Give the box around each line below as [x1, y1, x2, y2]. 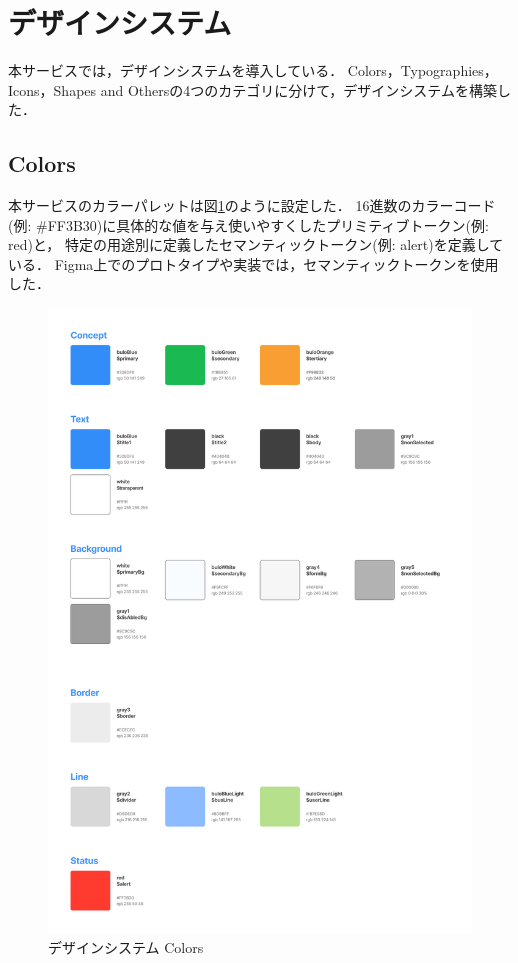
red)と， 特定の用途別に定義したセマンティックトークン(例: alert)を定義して [8, 234, 504, 255]
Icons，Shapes [8, 79, 97, 100]
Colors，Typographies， [347, 60, 498, 81]
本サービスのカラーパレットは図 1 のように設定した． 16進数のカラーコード [8, 195, 496, 216]
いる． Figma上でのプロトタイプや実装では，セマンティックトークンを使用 [8, 253, 499, 274]
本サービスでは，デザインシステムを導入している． [8, 60, 344, 81]
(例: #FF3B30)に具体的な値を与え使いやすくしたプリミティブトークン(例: [8, 214, 489, 235]
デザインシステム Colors [48, 936, 204, 957]
